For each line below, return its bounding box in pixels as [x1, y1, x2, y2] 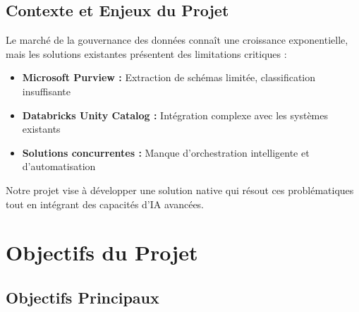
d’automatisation [22, 159, 96, 174]
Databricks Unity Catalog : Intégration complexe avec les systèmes [22, 107, 328, 122]
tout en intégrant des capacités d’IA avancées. [6, 196, 205, 211]
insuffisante [22, 83, 71, 98]
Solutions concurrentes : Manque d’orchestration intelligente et [22, 145, 310, 160]
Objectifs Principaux [6, 286, 159, 308]
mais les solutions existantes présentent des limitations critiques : [6, 46, 287, 61]
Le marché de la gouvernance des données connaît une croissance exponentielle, [6, 32, 348, 47]
